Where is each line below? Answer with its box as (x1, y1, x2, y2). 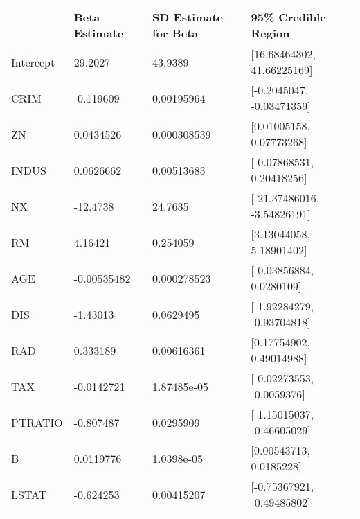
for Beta (152, 25, 199, 41)
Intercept (11, 53, 55, 70)
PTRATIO (11, 414, 63, 430)
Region (251, 25, 290, 41)
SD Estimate (152, 9, 224, 25)
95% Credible (251, 9, 326, 25)
